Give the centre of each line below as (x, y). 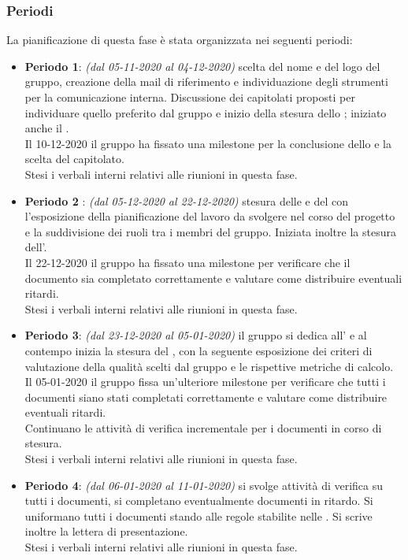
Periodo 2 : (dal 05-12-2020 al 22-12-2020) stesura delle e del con (186, 200)
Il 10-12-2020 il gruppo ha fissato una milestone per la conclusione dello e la (208, 143)
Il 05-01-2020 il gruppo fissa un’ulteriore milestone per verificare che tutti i (205, 382)
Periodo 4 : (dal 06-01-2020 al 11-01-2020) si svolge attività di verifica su (204, 485)
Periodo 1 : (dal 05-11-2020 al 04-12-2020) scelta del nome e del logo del (202, 66)
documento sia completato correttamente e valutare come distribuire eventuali (213, 278)
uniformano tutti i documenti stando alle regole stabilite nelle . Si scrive (198, 515)
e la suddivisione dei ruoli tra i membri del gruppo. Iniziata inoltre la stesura (210, 231)
